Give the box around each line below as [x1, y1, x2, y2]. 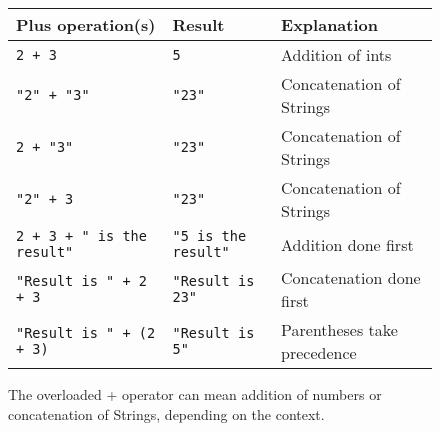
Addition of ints [281, 43, 392, 66]
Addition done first [281, 232, 414, 256]
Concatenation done [281, 266, 421, 289]
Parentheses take [281, 318, 398, 341]
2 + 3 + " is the [16, 228, 147, 244]
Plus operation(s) [16, 13, 156, 36]
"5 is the [172, 228, 247, 244]
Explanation [281, 13, 378, 36]
